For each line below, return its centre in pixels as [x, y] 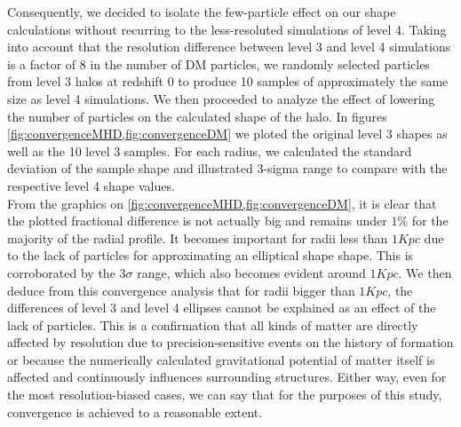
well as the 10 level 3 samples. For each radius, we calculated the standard [210, 150]
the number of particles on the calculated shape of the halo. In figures [197, 116]
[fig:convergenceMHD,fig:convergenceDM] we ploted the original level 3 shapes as [227, 134]
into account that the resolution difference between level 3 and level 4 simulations [229, 47]
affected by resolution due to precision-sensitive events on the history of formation [230, 342]
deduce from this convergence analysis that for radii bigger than [181, 290]
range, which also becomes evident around [251, 272]
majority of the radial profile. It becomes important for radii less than [198, 237]
